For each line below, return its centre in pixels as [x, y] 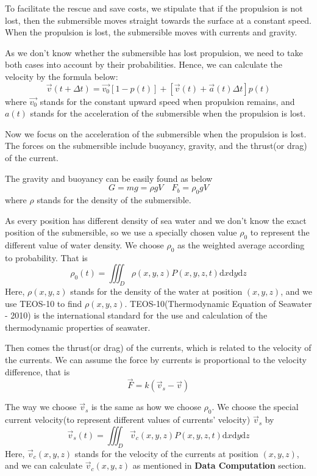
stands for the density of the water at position [156, 291]
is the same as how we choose [146, 407]
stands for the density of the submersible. [114, 199]
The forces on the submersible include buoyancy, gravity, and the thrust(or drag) [156, 146]
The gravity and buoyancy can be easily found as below [109, 178]
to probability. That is [46, 257]
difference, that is [37, 371]
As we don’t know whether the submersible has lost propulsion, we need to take [154, 52]
